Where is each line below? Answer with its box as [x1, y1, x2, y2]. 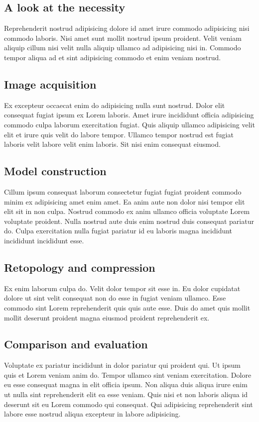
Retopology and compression [4, 259, 155, 275]
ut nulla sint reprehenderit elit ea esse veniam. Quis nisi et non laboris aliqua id [4, 389, 248, 400]
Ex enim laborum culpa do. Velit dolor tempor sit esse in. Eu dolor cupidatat [4, 283, 241, 293]
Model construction [4, 163, 107, 179]
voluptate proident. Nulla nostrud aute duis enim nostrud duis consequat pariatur [4, 215, 254, 226]
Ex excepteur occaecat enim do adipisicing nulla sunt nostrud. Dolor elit [4, 100, 225, 110]
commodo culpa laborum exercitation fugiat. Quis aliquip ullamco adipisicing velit [4, 119, 255, 129]
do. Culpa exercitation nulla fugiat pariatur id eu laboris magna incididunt [4, 225, 233, 236]
